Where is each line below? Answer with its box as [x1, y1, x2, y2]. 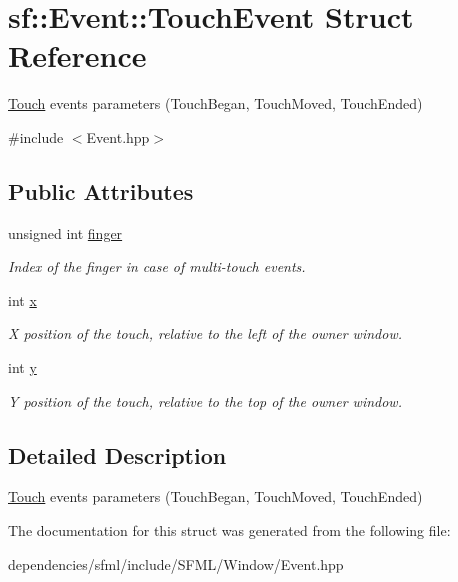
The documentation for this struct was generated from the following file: [8, 520, 451, 541]
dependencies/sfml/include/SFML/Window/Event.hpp [8, 553, 344, 574]
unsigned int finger [8, 222, 123, 243]
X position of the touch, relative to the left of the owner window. [8, 323, 402, 344]
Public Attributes [8, 175, 194, 206]
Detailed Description [8, 439, 227, 470]
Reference [8, 35, 147, 76]
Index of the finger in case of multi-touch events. [8, 256, 306, 277]
